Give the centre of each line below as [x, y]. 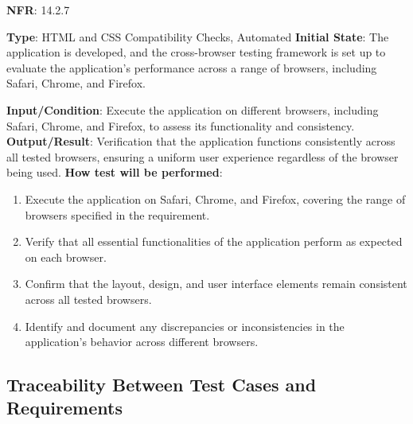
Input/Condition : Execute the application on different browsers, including [193, 109]
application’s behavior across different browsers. [142, 342]
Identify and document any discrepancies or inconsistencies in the [185, 326]
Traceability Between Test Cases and [162, 385]
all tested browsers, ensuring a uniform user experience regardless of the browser [203, 156]
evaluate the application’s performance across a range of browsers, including [192, 67]
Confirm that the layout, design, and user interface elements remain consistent [216, 284]
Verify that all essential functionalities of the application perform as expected [214, 241]
